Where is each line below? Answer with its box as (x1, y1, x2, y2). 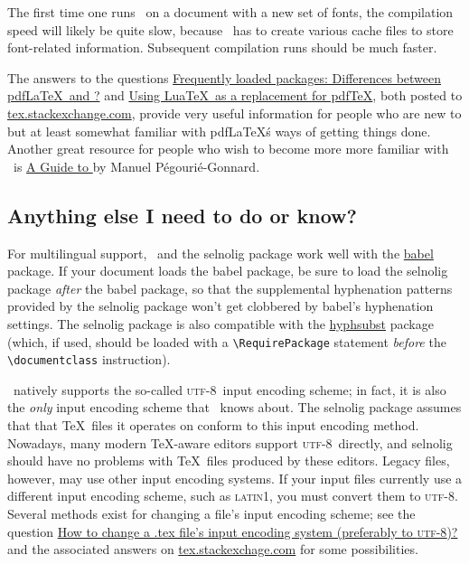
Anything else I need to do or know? (7, 201, 357, 229)
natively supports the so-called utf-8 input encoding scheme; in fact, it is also (13, 380, 446, 399)
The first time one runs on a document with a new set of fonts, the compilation (7, 3, 454, 21)
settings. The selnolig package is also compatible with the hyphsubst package (7, 314, 434, 333)
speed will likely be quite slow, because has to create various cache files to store (7, 20, 454, 39)
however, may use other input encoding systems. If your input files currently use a (7, 468, 463, 487)
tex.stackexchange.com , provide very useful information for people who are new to (7, 103, 462, 122)
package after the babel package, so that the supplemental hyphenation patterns (7, 278, 453, 297)
